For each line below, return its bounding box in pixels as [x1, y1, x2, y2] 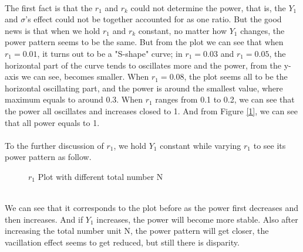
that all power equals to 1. [5, 116, 100, 128]
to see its [253, 139, 286, 151]
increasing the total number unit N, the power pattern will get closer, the [5, 224, 269, 237]
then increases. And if [5, 213, 83, 225]
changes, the [240, 24, 285, 36]
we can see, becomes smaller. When [21, 70, 149, 83]
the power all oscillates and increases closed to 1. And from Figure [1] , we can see [5, 104, 298, 117]
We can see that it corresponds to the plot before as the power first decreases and [5, 202, 299, 214]
